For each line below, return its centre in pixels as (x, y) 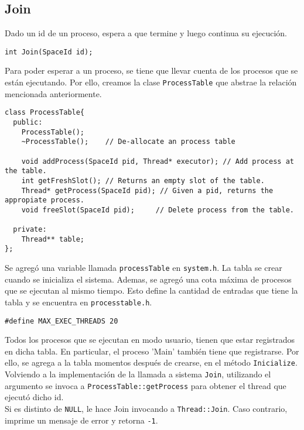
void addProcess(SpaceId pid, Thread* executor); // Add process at (158, 161)
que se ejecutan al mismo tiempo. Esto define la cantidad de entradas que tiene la (151, 290)
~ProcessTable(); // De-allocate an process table (128, 142)
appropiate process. (45, 200)
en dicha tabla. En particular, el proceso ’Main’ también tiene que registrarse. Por (152, 351)
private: (30, 230)
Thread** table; (53, 239)
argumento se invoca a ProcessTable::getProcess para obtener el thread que (146, 385)
